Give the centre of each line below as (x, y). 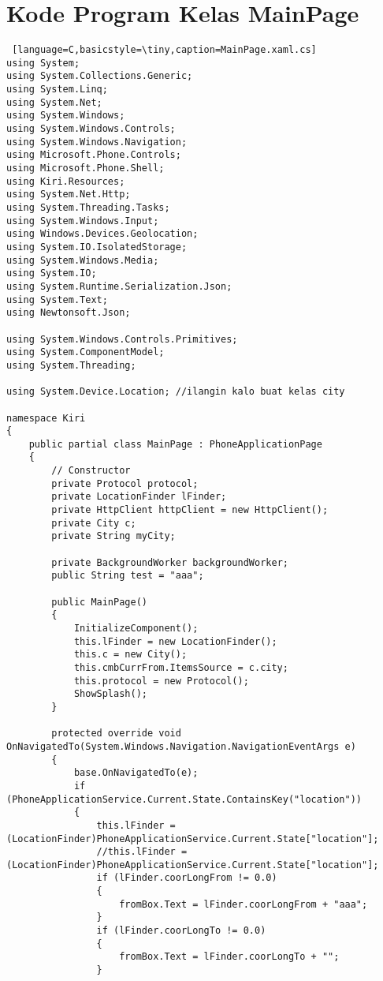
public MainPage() (99, 602)
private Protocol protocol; (125, 483)
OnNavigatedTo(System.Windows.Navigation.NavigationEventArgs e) (181, 746)
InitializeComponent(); (136, 628)
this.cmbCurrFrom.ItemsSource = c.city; (181, 667)
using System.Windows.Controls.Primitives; (122, 339)
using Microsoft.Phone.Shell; (86, 168)
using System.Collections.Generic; (100, 76)
